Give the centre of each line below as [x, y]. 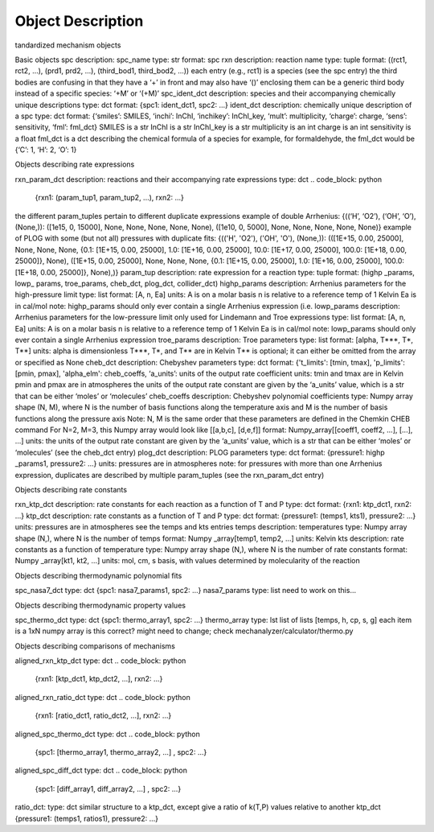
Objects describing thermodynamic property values [100, 605]
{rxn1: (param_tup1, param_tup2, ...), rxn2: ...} [110, 198]
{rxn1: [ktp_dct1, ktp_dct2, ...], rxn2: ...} [99, 679]
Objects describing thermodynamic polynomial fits [98, 575]
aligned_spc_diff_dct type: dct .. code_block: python [101, 770]
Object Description [79, 21]
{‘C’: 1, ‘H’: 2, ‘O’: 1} [46, 150]
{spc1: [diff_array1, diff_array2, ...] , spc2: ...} [108, 789]
